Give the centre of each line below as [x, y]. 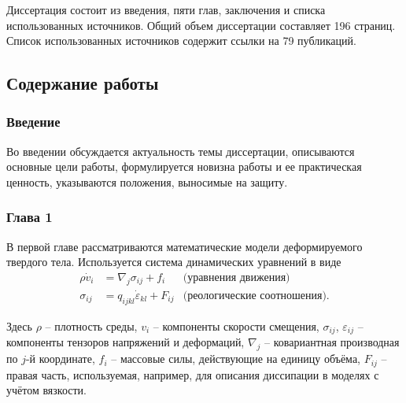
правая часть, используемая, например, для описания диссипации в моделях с [193, 374]
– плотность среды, [91, 325]
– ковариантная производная [332, 342]
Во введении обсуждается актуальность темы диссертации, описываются [181, 151]
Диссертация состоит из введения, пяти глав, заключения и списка [166, 9]
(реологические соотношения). [256, 296]
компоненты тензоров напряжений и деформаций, [125, 342]
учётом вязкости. [46, 390]
